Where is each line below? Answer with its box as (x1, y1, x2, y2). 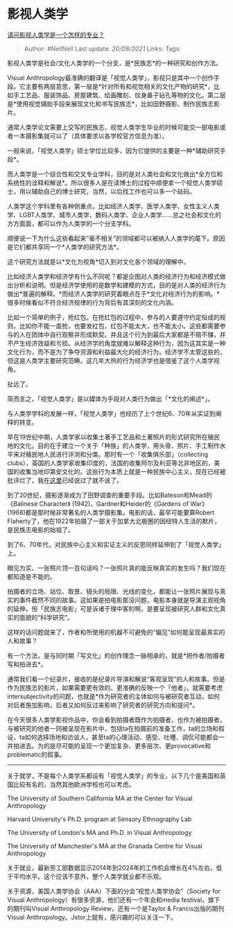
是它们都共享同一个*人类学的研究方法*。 (7, 242, 123, 251)
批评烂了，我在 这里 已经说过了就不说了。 (7, 476, 123, 484)
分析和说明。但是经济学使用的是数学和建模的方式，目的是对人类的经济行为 (12, 280, 226, 289)
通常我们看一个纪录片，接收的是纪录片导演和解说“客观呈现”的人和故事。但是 (7, 675, 225, 683)
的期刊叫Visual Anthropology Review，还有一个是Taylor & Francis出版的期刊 (7, 904, 225, 913)
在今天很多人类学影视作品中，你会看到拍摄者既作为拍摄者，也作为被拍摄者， (7, 716, 226, 724)
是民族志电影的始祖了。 (7, 525, 74, 534)
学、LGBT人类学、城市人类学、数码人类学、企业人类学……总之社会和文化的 (7, 210, 222, 219)
